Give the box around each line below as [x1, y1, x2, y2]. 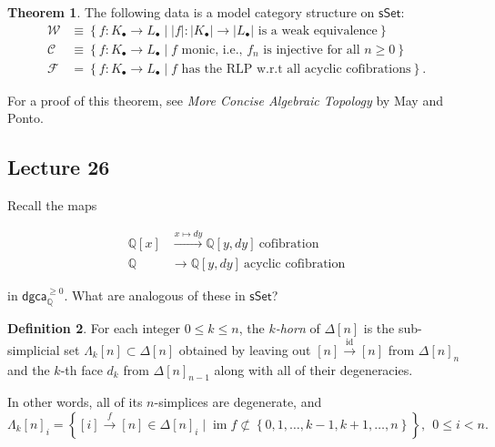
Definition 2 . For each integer [7, 319, 181, 338]
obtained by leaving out [178, 340, 311, 359]
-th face [60, 360, 103, 379]
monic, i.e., [181, 43, 243, 56]
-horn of [275, 319, 320, 338]
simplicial [7, 340, 60, 359]
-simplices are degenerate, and [154, 392, 322, 411]
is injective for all [263, 43, 360, 56]
